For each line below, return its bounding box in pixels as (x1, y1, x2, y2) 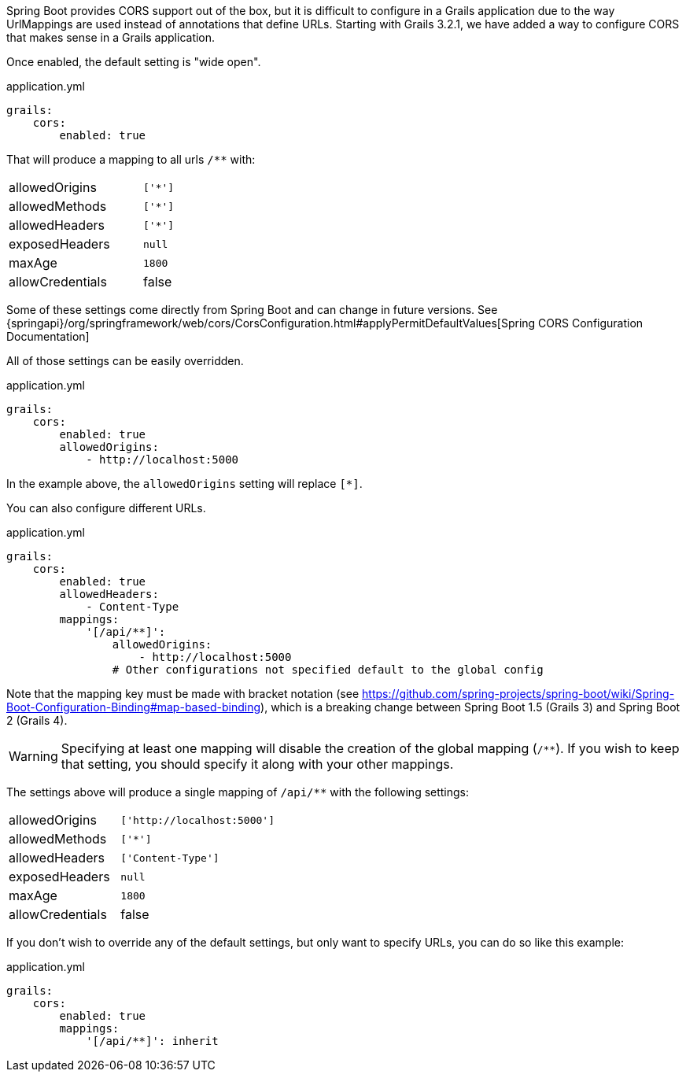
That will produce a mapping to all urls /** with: (6, 153, 256, 166)
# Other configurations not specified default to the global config (112, 663, 544, 676)
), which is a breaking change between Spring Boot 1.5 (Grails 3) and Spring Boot (260, 700, 680, 714)
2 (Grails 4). (6, 714, 68, 727)
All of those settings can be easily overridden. (6, 354, 244, 367)
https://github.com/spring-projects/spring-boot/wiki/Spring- (362, 687, 675, 700)
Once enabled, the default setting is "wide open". (6, 55, 261, 68)
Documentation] (6, 330, 90, 343)
